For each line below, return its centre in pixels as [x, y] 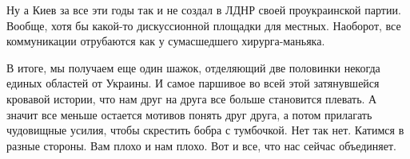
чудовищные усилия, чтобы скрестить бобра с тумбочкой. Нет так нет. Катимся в [205, 130]
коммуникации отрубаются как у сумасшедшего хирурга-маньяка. [166, 41]
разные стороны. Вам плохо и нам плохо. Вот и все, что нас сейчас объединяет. [202, 145]
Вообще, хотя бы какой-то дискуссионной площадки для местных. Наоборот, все [204, 25]
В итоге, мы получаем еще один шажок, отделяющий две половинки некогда [193, 67]
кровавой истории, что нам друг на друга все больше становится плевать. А [192, 98]
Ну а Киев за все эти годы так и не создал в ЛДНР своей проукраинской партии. [204, 10]
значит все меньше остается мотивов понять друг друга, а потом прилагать [189, 114]
